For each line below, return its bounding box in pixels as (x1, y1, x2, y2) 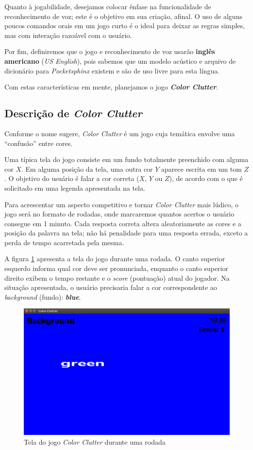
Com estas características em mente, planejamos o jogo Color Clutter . (4, 82, 219, 92)
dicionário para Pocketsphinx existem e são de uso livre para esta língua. (4, 65, 220, 75)
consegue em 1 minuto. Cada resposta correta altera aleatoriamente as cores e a (4, 218, 241, 228)
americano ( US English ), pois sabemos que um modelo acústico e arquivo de (4, 55, 236, 66)
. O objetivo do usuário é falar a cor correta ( (4, 173, 139, 183)
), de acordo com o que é (169, 173, 243, 183)
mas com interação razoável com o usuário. (4, 30, 132, 40)
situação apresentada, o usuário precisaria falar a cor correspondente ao (4, 282, 217, 292)
